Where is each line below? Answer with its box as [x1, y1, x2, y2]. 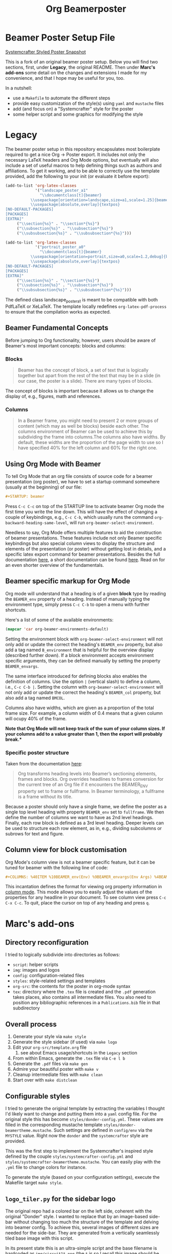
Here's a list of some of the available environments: [5, 617, 114, 623]
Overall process [5, 1020, 57, 1028]
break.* [5, 736, 22, 742]
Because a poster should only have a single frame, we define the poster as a [5, 803, 167, 809]
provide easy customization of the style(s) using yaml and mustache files [12, 100, 164, 106]
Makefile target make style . [5, 1180, 63, 1186]
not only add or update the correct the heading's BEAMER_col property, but [5, 689, 161, 695]
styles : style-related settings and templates [12, 978, 106, 984]
